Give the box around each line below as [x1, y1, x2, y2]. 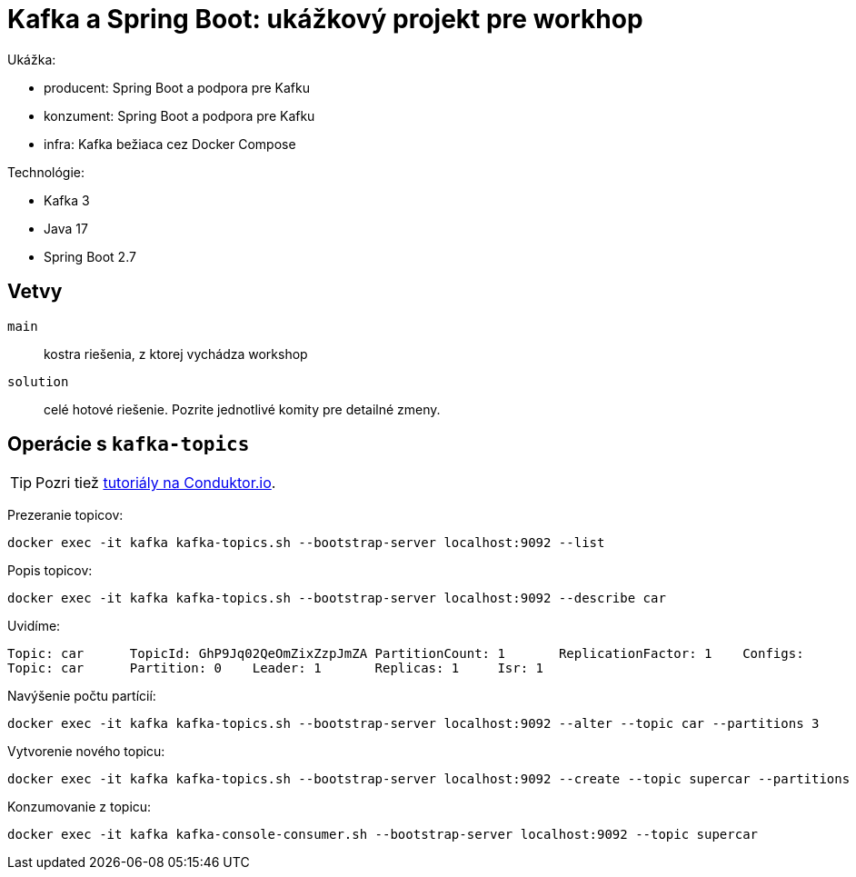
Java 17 [44, 220, 88, 236]
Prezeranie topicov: [7, 507, 124, 523]
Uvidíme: [7, 618, 61, 634]
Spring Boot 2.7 [44, 248, 136, 264]
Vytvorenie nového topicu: [7, 743, 165, 760]
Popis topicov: [7, 563, 93, 579]
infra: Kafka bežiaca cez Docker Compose [44, 135, 296, 152]
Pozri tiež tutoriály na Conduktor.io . [35, 473, 276, 493]
